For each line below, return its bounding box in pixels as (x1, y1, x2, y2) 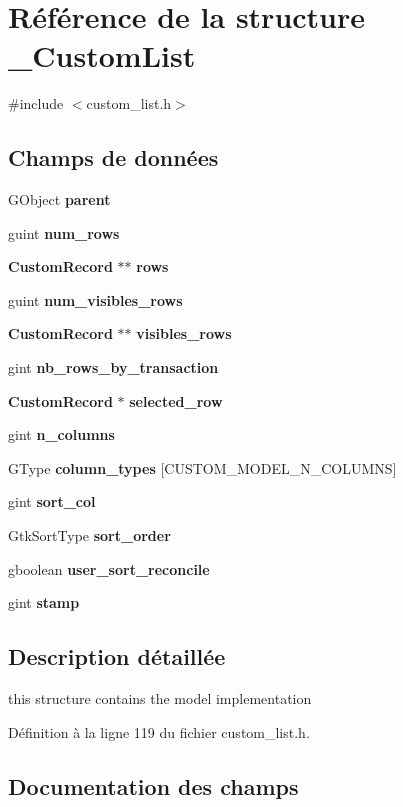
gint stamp (8, 592, 80, 613)
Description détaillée (8, 641, 226, 672)
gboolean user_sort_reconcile (8, 558, 210, 579)
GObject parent (8, 189, 111, 210)
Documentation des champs (8, 770, 299, 801)
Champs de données (8, 142, 219, 173)
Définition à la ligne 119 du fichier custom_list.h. (8, 721, 310, 742)
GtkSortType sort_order (8, 525, 171, 546)
